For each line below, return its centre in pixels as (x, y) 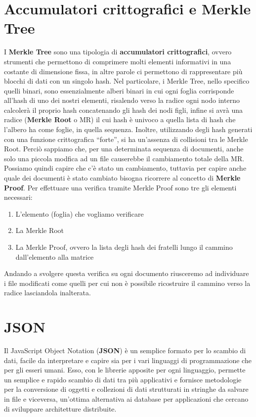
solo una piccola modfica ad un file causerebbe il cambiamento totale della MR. (124, 158)
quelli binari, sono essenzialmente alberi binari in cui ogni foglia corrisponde (119, 90)
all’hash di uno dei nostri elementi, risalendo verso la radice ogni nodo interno (122, 100)
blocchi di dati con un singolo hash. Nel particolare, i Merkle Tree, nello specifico (127, 81)
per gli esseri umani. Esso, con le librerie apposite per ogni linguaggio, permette (125, 370)
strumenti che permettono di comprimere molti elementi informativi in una (118, 61)
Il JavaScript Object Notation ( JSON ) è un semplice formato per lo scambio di (125, 350)
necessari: (18, 197)
